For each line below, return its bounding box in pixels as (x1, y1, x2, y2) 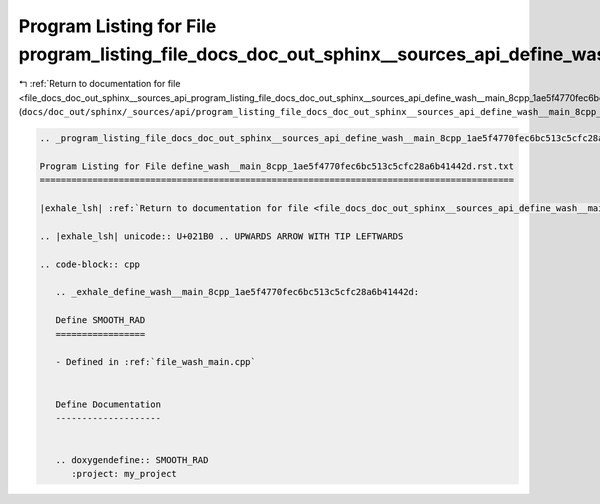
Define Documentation (55, 398, 162, 410)
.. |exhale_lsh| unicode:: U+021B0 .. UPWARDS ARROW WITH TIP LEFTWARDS (39, 230, 404, 242)
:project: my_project (71, 468, 177, 480)
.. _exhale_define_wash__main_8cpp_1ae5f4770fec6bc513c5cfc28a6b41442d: (55, 286, 420, 298)
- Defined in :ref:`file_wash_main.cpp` (55, 356, 257, 368)
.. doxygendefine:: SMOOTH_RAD (55, 455, 209, 466)
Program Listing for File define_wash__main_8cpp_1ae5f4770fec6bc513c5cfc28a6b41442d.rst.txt (39, 160, 515, 172)
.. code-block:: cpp (39, 258, 140, 270)
